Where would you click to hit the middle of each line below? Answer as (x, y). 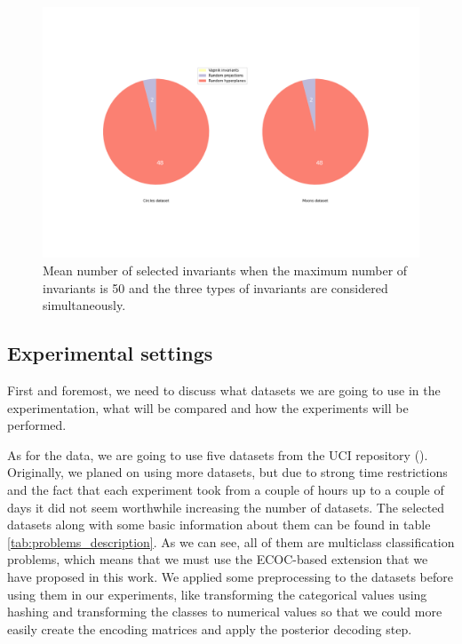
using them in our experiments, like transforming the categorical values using (217, 594)
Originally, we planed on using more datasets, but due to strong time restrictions (227, 472)
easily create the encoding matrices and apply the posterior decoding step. (210, 628)
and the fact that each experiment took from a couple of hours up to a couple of (226, 489)
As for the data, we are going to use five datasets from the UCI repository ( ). (218, 454)
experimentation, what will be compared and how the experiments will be (208, 407)
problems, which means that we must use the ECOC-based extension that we (218, 559)
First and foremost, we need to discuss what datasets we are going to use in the (224, 390)
